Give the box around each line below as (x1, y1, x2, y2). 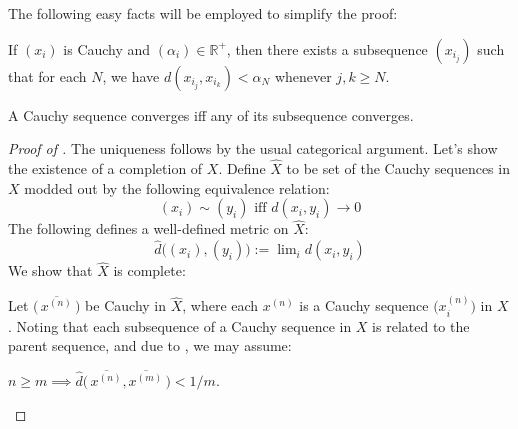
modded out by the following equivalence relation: (24, 177, 330, 198)
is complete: (113, 260, 186, 281)
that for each (8, 65, 87, 86)
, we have (102, 65, 160, 86)
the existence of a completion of (8, 158, 203, 178)
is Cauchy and (63, 38, 151, 59)
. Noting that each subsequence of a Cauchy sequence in (8, 315, 352, 336)
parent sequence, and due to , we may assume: (8, 335, 292, 356)
